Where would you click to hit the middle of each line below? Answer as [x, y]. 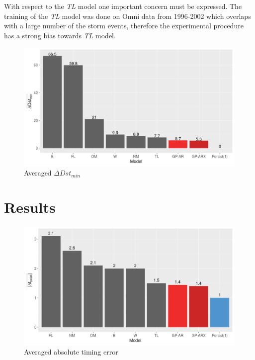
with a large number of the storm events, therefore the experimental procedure [124, 26]
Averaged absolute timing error [71, 352]
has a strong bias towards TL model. [60, 35]
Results [30, 207]
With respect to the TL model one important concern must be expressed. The [123, 6]
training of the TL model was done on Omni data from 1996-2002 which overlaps [127, 16]
